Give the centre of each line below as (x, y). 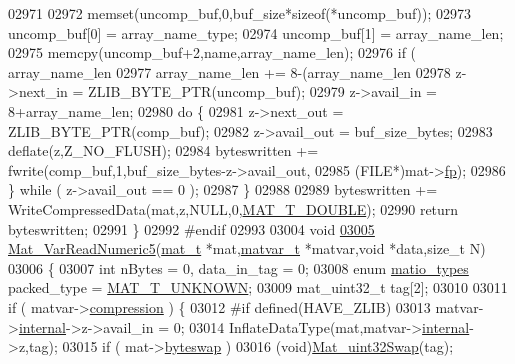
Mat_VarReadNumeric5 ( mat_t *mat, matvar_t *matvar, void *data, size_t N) (247, 248)
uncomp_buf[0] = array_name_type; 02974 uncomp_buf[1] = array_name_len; (256, 32)
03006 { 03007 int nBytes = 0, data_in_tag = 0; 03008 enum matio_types (238, 267)
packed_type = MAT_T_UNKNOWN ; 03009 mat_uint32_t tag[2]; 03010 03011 (258, 287)
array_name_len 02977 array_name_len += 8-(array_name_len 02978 (229, 71)
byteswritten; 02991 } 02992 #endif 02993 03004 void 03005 (191, 228)
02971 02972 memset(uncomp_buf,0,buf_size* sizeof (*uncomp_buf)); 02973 (240, 13)
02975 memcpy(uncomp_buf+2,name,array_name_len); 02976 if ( (212, 52)
